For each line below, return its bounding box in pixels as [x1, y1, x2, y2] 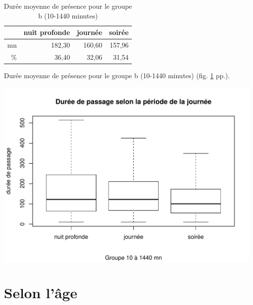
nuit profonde [23, 27, 70, 37]
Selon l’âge [4, 283, 77, 303]
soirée [109, 27, 129, 37]
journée [76, 27, 103, 37]
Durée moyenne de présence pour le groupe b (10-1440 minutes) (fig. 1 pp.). [4, 70, 230, 80]
